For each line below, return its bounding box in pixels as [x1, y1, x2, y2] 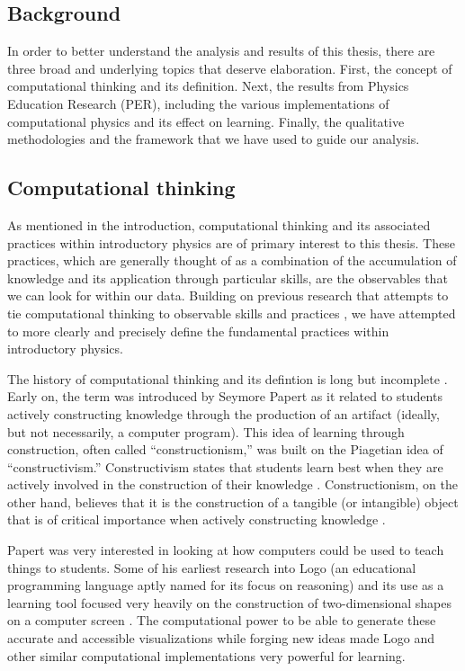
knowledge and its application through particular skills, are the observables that [7, 268, 448, 287]
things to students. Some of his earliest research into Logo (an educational [7, 558, 416, 577]
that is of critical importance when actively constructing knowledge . [7, 510, 386, 529]
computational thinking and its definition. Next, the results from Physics [7, 76, 409, 95]
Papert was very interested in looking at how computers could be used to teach [7, 541, 444, 559]
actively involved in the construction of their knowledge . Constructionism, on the [7, 475, 458, 494]
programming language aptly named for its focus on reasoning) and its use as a [7, 576, 444, 595]
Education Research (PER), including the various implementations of [7, 94, 389, 112]
